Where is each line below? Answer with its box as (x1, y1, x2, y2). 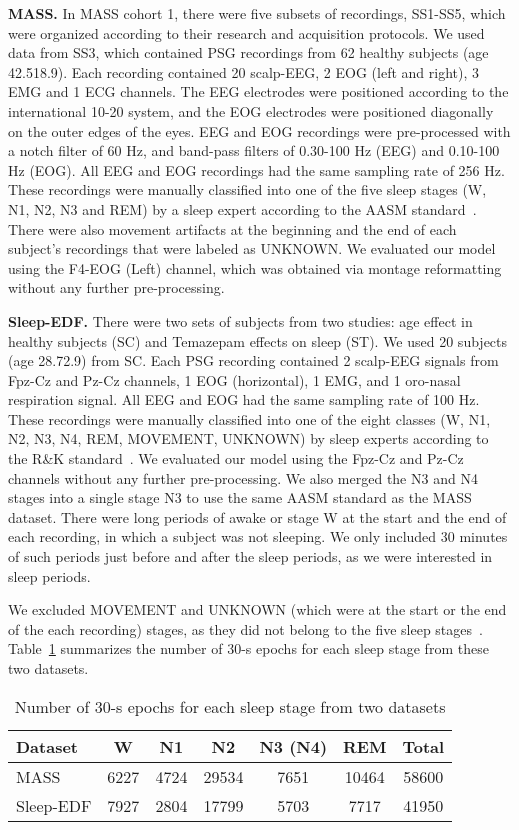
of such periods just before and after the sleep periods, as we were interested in (8, 546, 493, 567)
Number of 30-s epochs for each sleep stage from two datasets (14, 694, 446, 718)
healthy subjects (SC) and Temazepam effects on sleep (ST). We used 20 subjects (8, 330, 508, 351)
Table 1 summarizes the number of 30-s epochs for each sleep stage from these (8, 638, 489, 659)
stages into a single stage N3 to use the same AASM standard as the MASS (8, 487, 472, 508)
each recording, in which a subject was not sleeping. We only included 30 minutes (8, 526, 508, 547)
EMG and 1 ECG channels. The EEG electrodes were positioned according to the (8, 81, 509, 102)
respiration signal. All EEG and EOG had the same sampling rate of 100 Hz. (8, 389, 480, 410)
